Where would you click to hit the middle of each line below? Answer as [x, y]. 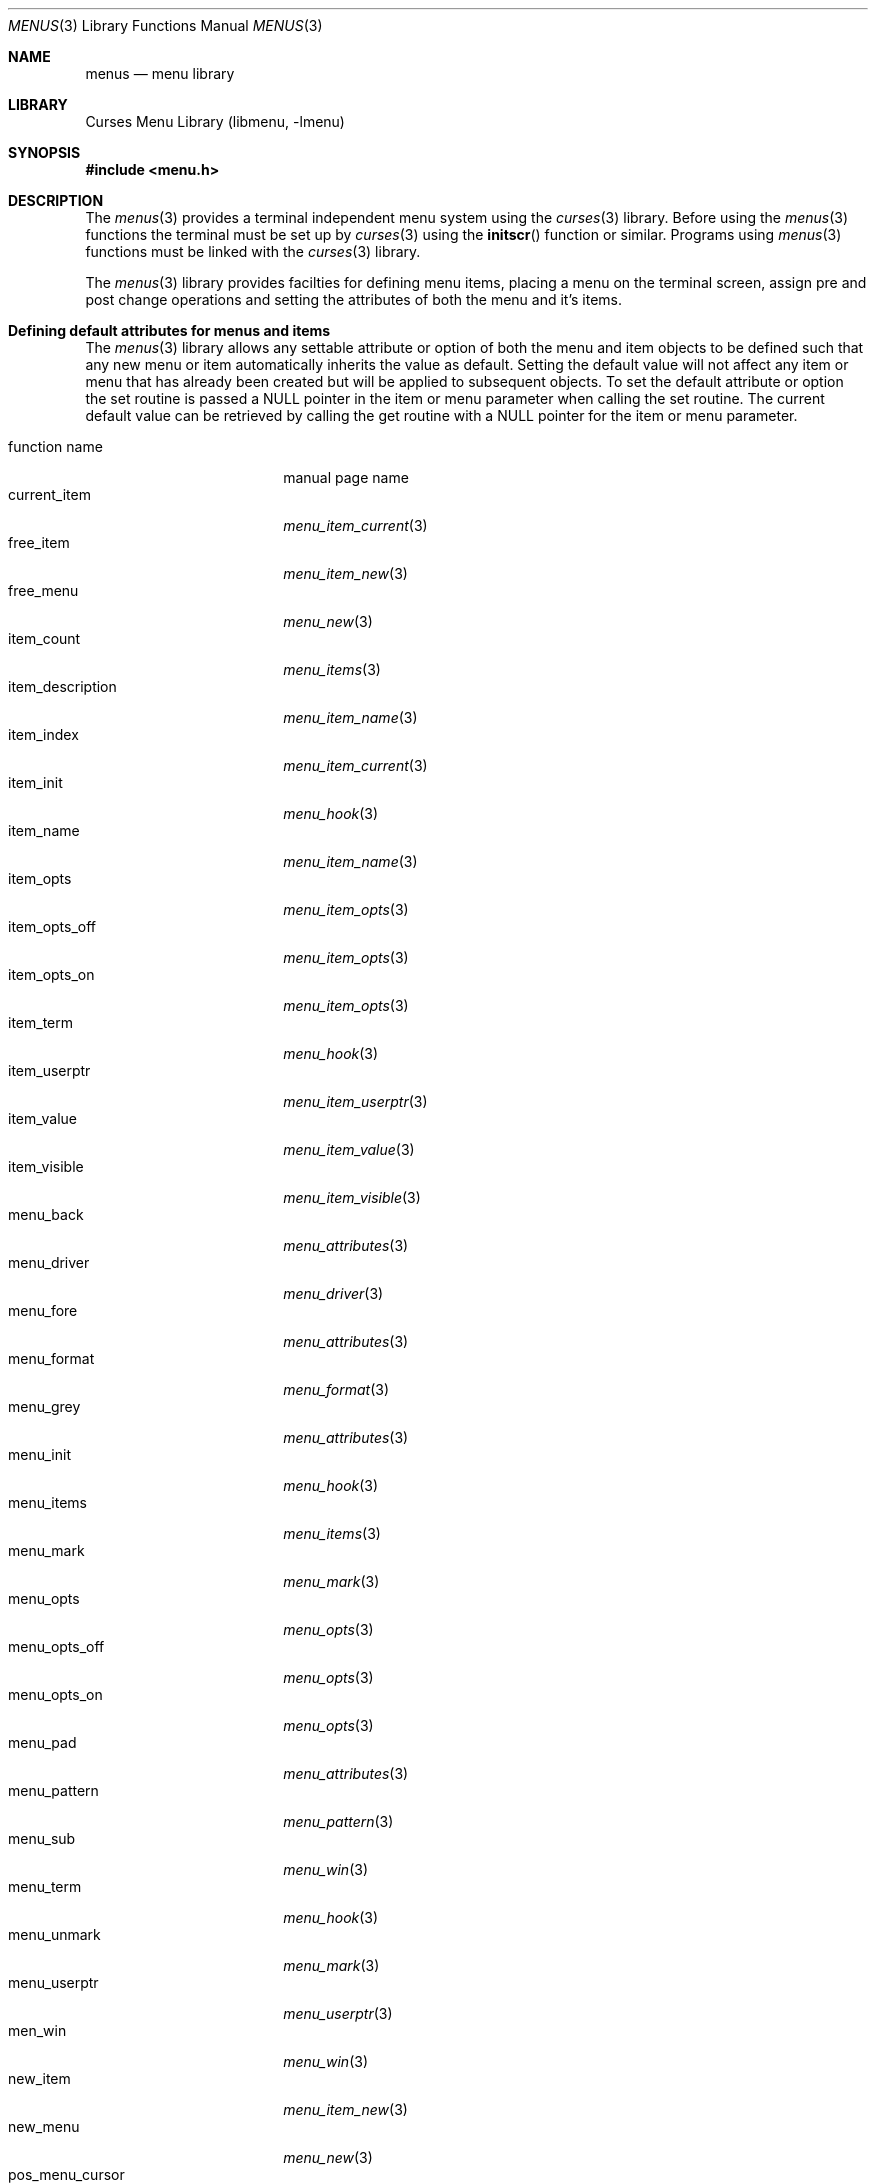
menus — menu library [160, 73]
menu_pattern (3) [338, 1821]
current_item [49, 494]
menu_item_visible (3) [352, 1197]
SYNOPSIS [44, 152]
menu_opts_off [56, 1646]
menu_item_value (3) [349, 1149]
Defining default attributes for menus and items [169, 330]
